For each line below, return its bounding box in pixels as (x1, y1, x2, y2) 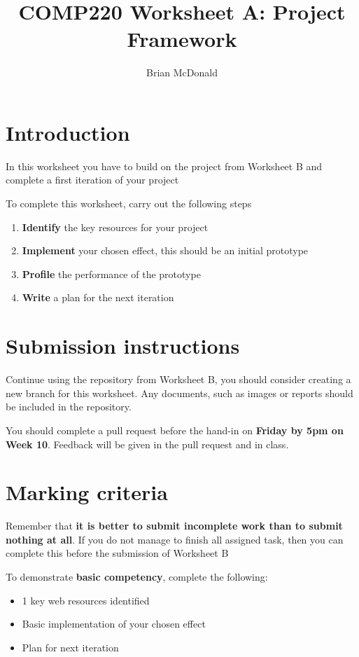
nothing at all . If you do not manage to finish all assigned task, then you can (6, 532, 344, 546)
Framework (127, 25, 237, 53)
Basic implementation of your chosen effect (22, 616, 206, 631)
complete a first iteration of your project (6, 172, 179, 187)
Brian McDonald (146, 65, 218, 80)
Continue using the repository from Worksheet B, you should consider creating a (6, 372, 351, 387)
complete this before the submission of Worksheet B (6, 546, 229, 560)
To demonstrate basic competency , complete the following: (6, 569, 268, 583)
